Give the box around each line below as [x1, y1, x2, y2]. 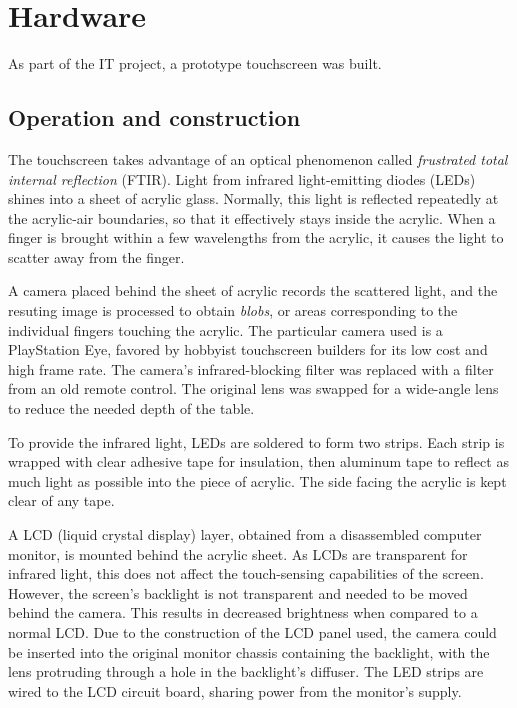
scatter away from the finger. [8, 246, 185, 267]
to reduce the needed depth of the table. [8, 398, 255, 419]
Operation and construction [8, 102, 301, 133]
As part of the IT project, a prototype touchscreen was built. [8, 53, 382, 74]
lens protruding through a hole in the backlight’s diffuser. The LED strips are [8, 661, 484, 682]
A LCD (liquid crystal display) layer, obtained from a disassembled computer [8, 524, 482, 545]
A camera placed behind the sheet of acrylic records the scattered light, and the [8, 280, 498, 301]
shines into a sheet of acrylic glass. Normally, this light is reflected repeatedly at [8, 188, 499, 209]
